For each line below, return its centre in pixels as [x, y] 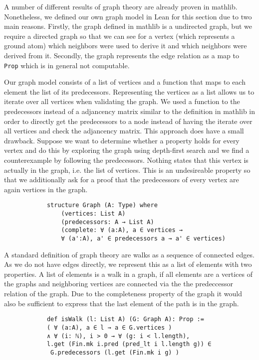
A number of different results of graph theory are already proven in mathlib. [121, 6]
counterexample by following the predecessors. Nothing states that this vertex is [126, 160]
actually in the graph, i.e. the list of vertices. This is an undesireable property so [127, 170]
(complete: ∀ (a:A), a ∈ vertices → [122, 230]
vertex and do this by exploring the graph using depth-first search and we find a [127, 150]
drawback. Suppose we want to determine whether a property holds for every [122, 140]
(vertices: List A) [93, 214]
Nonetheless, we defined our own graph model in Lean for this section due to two [128, 16]
